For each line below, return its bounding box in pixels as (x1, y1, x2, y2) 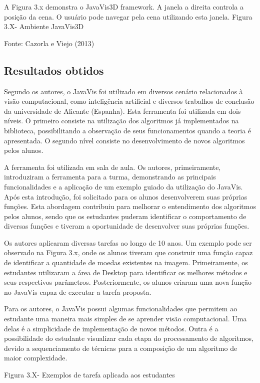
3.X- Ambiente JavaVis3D (4, 21, 84, 32)
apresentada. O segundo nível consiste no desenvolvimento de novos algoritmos (4, 135, 245, 145)
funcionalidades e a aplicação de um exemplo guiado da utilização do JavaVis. (4, 181, 243, 192)
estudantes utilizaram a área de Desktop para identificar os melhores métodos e (4, 267, 247, 277)
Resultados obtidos (4, 62, 104, 78)
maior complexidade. (4, 352, 67, 363)
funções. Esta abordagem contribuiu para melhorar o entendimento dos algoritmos (4, 201, 256, 212)
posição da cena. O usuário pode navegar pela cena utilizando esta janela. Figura (4, 11, 252, 22)
